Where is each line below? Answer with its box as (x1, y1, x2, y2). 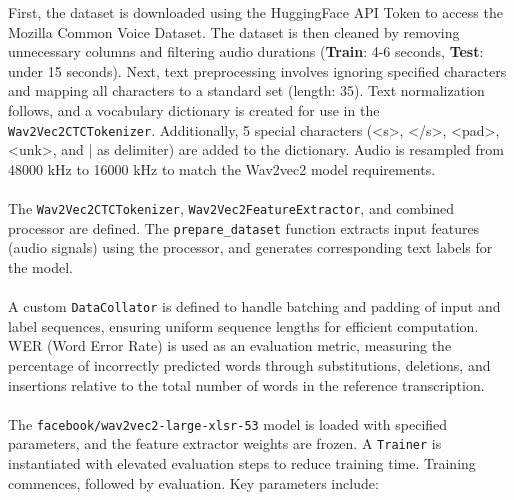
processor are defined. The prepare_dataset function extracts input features (8, 217, 480, 238)
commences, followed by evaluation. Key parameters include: (8, 472, 379, 493)
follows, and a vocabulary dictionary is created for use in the (8, 99, 380, 120)
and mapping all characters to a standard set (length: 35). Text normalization (8, 80, 485, 101)
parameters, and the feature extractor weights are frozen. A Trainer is (8, 433, 442, 454)
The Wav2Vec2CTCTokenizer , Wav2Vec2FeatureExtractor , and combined (8, 198, 455, 218)
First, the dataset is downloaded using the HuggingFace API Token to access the (8, 2, 503, 22)
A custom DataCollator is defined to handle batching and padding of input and (8, 296, 501, 317)
